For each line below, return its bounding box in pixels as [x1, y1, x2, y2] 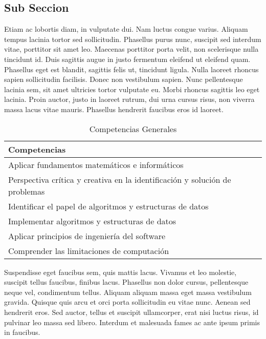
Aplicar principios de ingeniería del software [8, 229, 166, 242]
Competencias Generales [89, 122, 177, 135]
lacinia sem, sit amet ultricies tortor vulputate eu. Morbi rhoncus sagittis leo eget [4, 83, 260, 94]
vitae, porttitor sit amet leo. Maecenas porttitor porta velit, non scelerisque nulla [4, 44, 259, 54]
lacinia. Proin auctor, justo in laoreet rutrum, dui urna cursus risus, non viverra [4, 94, 255, 104]
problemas [8, 185, 45, 197]
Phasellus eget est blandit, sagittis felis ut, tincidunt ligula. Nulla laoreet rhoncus [4, 63, 259, 74]
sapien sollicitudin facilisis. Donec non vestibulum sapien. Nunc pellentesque [4, 74, 243, 84]
